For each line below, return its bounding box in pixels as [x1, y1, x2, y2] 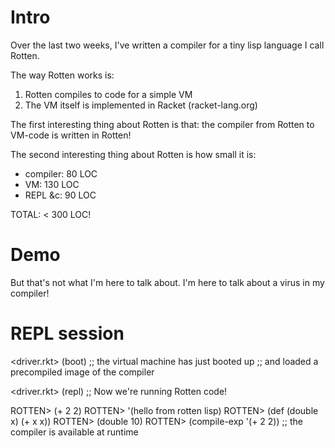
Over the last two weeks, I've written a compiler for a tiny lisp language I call [10, 39, 325, 51]
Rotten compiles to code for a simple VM [24, 88, 193, 100]
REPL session [10, 322, 125, 345]
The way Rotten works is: [10, 69, 115, 81]
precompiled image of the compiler [10, 366, 155, 378]
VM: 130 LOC [24, 178, 80, 190]
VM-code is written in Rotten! [10, 129, 132, 141]
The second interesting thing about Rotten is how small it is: [10, 148, 257, 160]
